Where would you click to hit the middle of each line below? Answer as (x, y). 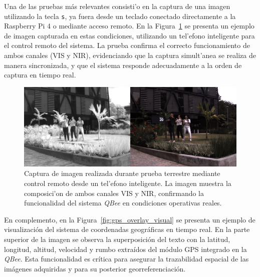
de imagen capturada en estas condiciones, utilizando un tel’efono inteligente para (129, 35)
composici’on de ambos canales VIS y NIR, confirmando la (114, 193)
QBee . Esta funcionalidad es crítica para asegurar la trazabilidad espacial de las (126, 259)
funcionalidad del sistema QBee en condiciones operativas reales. (123, 203)
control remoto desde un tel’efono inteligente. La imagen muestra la (128, 183)
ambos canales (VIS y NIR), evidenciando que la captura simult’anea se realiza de (130, 55)
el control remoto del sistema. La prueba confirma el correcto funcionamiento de (127, 45)
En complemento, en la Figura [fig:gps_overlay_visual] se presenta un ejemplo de (130, 219)
